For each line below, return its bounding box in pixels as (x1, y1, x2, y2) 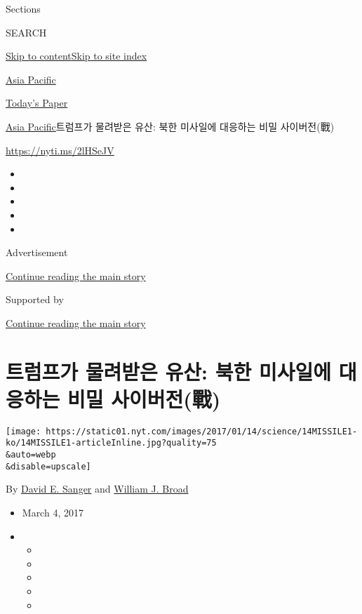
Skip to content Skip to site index (6, 48, 147, 63)
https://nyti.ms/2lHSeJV (6, 142, 114, 157)
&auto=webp (6, 450, 56, 460)
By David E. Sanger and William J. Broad (6, 481, 189, 496)
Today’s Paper (6, 95, 68, 110)
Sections (6, 1, 41, 15)
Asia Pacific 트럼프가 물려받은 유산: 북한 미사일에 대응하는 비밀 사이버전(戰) (6, 119, 335, 133)
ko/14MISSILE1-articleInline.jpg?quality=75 (6, 438, 217, 448)
